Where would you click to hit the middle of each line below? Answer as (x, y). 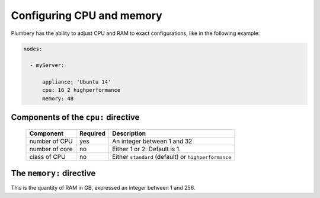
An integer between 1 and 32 (152, 141)
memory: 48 (58, 98)
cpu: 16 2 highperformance (81, 90)
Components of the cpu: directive (75, 118)
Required (92, 133)
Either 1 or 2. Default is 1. (146, 149)
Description (129, 133)
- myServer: (47, 66)
